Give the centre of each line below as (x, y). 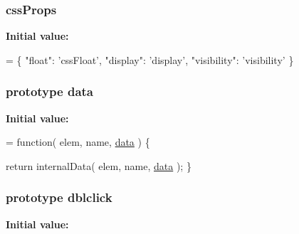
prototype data (49, 91)
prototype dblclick (59, 197)
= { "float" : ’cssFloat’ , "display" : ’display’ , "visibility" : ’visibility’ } (150, 59)
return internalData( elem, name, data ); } (99, 165)
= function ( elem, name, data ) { (78, 142)
